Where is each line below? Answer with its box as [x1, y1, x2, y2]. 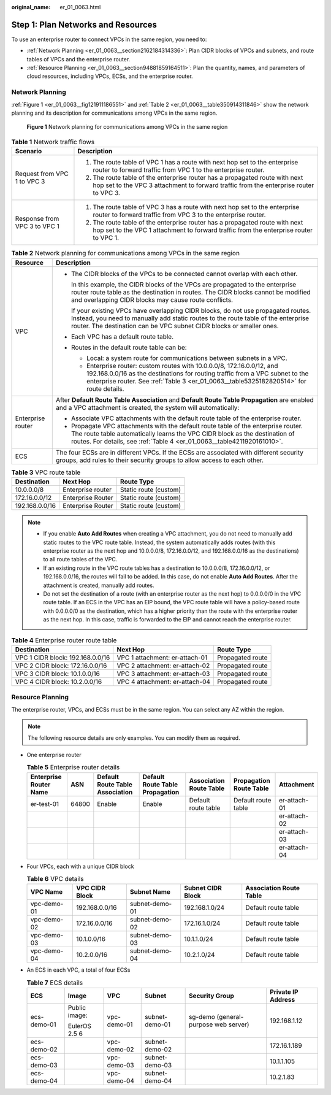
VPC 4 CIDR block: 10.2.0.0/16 [15, 677, 102, 686]
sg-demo [188, 1013, 216, 1021]
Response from [15, 215, 59, 223]
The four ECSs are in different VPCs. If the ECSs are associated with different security [56, 448, 303, 456]
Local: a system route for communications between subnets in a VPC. [86, 353, 287, 362]
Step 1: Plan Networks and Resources [11, 19, 158, 30]
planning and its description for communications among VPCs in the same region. [11, 109, 218, 117]
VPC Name [30, 888, 63, 896]
